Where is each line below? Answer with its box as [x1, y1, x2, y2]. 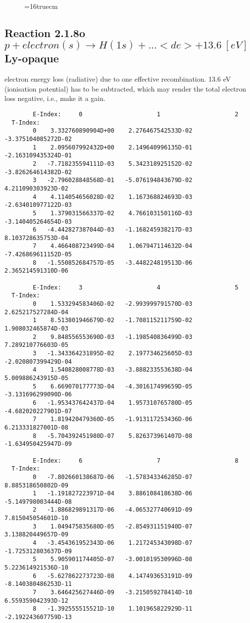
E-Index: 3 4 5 [33, 284, 239, 291]
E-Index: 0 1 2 [33, 110, 239, 118]
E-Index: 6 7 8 [33, 457, 239, 464]
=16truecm [24, 1, 58, 11]
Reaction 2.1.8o [4, 25, 85, 40]
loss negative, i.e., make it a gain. [4, 93, 105, 103]
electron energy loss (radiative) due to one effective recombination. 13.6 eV [4, 74, 231, 84]
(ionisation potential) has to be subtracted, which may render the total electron [4, 83, 247, 94]
